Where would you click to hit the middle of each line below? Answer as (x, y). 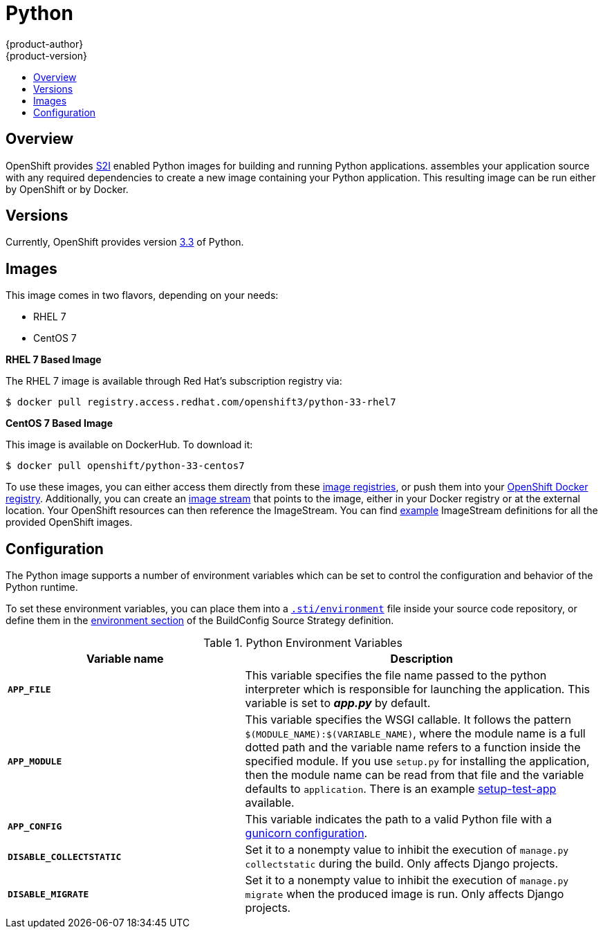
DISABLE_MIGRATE (48, 894)
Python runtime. (42, 587)
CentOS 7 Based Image (59, 423)
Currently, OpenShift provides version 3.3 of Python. (125, 242)
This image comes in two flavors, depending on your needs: (142, 295)
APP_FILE (29, 689)
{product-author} (45, 44)
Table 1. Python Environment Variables (303, 643)
